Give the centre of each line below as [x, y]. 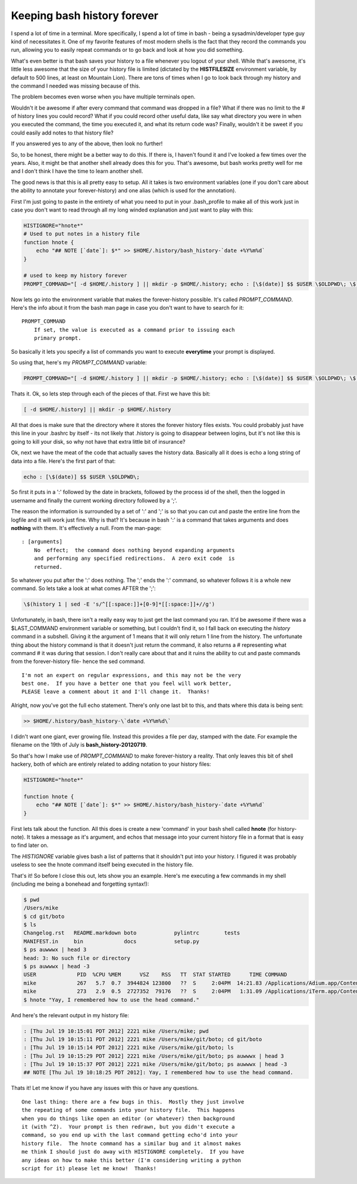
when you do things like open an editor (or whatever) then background [128, 1118]
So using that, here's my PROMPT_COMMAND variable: [79, 363]
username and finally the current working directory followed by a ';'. [94, 500]
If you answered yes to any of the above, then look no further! [87, 144]
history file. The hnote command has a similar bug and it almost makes [131, 1143]
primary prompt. [57, 338]
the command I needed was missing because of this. [76, 86]
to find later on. [30, 845]
